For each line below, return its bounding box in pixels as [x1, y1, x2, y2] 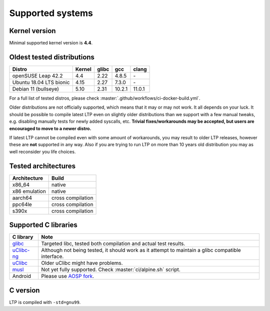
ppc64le [12, 201, 32, 208]
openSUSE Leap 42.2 [12, 72, 63, 79]
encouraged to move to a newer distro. [9, 125, 91, 131]
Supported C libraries [9, 221, 77, 229]
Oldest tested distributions [9, 53, 95, 61]
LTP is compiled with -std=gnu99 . [9, 299, 81, 305]
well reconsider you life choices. [9, 148, 76, 155]
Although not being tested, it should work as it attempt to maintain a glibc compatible [40, 247, 241, 254]
